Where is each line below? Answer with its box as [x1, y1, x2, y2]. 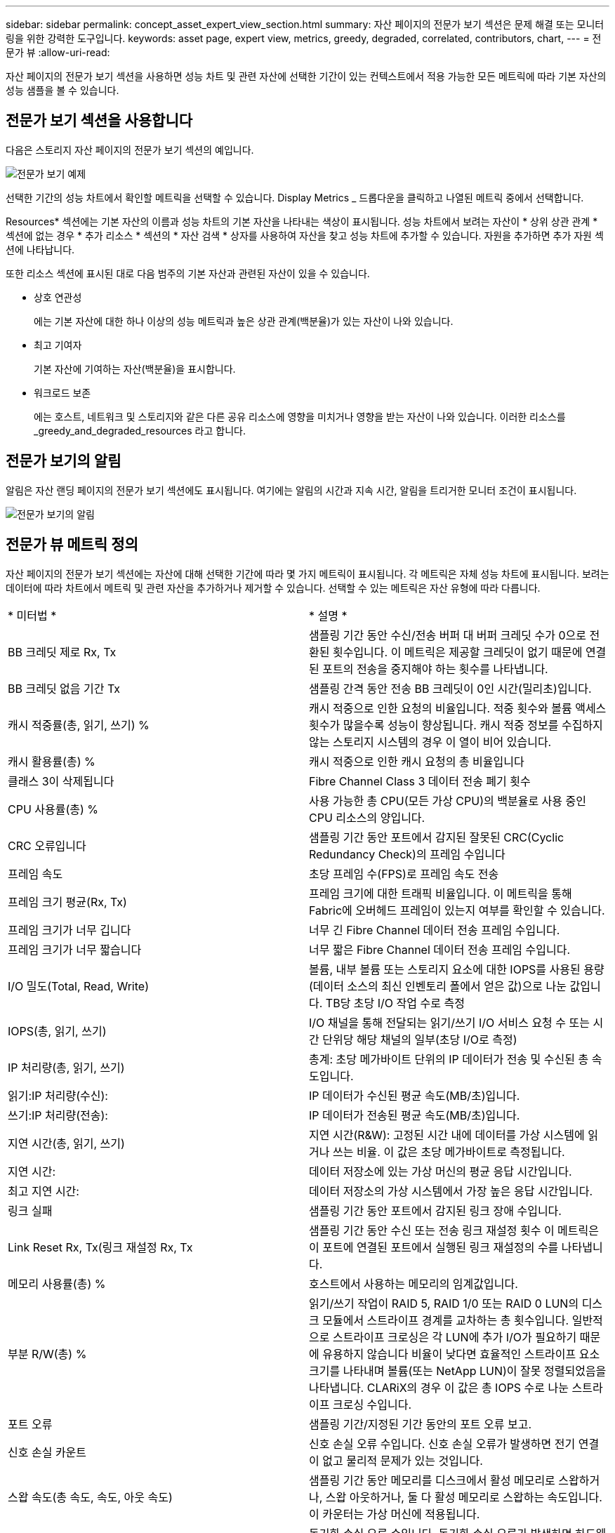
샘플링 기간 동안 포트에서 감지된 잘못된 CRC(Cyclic [309, 830, 564, 844]
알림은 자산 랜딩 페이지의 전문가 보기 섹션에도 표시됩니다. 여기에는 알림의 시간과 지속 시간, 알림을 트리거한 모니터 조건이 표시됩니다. [6, 484, 577, 496]
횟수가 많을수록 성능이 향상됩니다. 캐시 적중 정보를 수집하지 [309, 717, 603, 732]
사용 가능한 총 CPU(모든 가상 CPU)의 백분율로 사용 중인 [309, 793, 586, 808]
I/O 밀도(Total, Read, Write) [8, 978, 149, 993]
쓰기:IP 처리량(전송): [8, 1108, 108, 1122]
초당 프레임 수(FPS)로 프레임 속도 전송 [309, 866, 499, 881]
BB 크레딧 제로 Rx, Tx [8, 644, 117, 659]
